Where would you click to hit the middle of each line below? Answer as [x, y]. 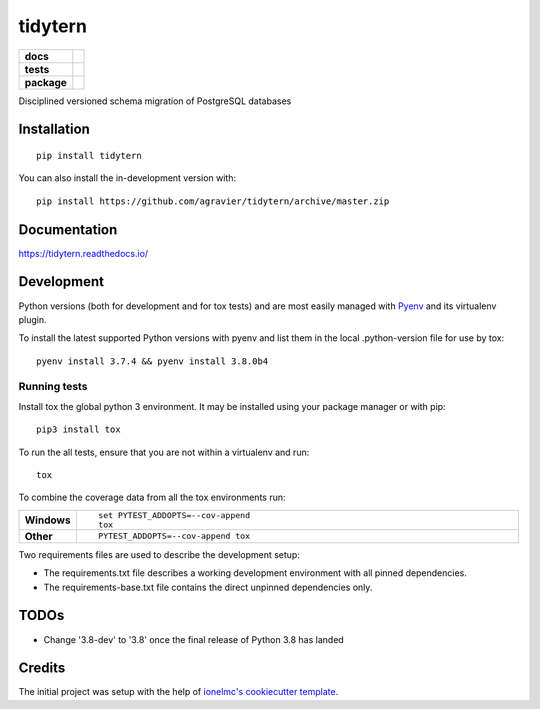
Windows [47, 520]
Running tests [53, 387]
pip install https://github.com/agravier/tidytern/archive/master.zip [213, 201]
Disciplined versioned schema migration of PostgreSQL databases [155, 101]
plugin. [32, 319]
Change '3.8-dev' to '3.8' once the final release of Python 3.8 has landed [193, 639]
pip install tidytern [89, 155]
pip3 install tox [78, 429]
